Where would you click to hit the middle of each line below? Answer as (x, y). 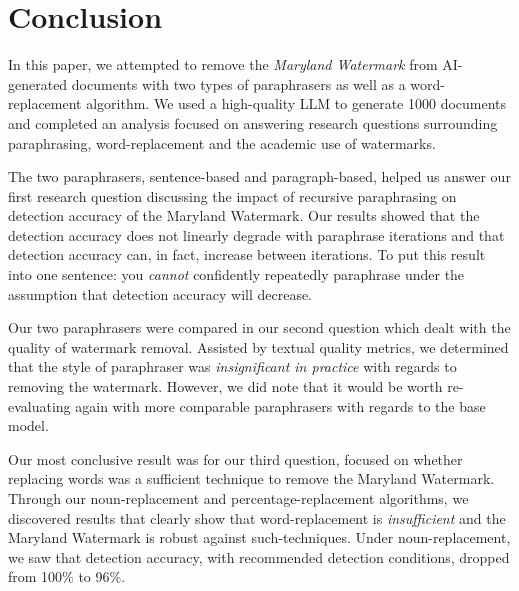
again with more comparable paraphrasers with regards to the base (280, 405)
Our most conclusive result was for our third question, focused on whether (235, 458)
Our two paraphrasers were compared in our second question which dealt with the (259, 327)
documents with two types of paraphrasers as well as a (238, 83)
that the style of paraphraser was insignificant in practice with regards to (232, 366)
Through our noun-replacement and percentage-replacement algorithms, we (238, 498)
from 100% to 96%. (67, 576)
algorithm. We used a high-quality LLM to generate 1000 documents (296, 103)
